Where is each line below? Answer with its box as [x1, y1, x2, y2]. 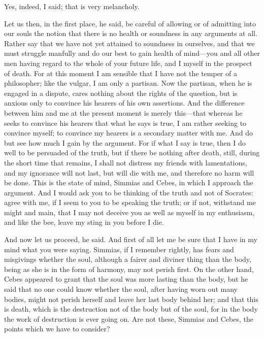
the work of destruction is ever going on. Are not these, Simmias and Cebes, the [4, 313, 253, 324]
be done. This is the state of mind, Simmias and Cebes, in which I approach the [4, 177, 253, 188]
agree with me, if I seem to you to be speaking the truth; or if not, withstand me [4, 197, 256, 208]
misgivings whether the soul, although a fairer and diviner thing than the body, [4, 254, 251, 264]
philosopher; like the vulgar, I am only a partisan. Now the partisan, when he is [4, 78, 252, 88]
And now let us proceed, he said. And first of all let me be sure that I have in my [4, 234, 257, 245]
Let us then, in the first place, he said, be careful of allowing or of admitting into [4, 18, 256, 28]
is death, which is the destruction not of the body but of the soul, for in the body [4, 304, 258, 314]
